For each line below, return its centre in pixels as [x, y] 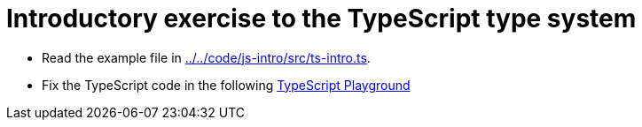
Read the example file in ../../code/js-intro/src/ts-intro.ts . [206, 57]
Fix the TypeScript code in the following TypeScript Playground [226, 85]
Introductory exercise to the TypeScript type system [321, 19]
